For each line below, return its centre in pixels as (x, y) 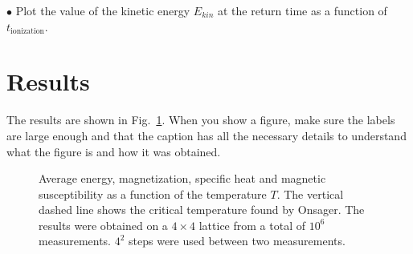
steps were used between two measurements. (237, 241)
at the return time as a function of (302, 10)
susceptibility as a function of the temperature (153, 194)
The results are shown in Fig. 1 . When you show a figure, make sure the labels (201, 120)
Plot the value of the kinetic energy (103, 10)
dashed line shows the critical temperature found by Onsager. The (202, 210)
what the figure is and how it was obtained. (114, 151)
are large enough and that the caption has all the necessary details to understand (206, 135)
